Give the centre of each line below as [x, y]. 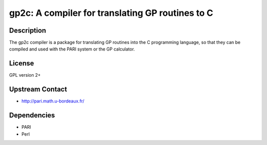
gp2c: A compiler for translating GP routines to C [111, 13]
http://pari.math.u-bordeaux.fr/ [53, 101]
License [22, 64]
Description [28, 30]
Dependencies [32, 116]
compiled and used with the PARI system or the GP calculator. [72, 49]
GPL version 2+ [25, 75]
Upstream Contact [38, 89]
